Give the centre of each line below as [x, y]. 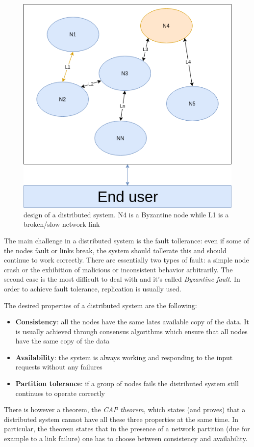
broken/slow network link [62, 224]
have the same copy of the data [63, 341]
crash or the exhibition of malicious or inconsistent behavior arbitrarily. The [118, 269]
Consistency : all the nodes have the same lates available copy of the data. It [132, 322]
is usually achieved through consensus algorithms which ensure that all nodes [131, 331]
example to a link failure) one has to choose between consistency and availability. [126, 438]
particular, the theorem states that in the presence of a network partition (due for [127, 429]
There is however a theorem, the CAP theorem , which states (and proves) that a [125, 409]
